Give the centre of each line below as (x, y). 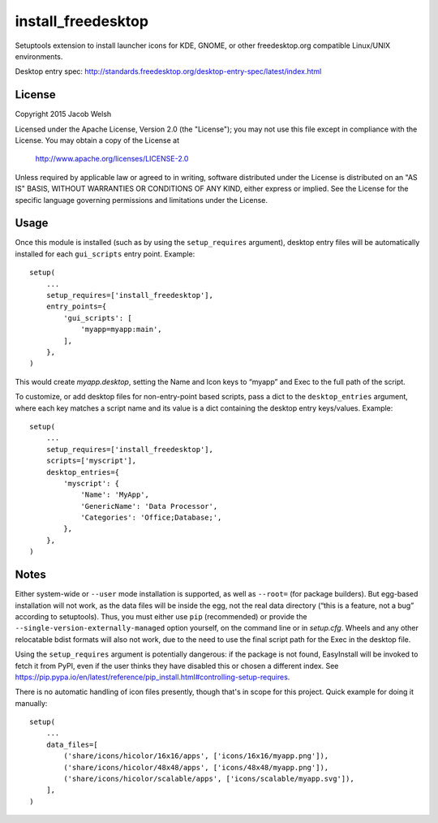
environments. (39, 56)
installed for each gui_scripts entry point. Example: (105, 254)
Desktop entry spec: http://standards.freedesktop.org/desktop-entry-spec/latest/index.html (168, 71)
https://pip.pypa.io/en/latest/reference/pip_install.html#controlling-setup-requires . (152, 677)
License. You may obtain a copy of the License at (97, 140)
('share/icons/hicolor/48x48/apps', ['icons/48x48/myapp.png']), (196, 767)
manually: (31, 703)
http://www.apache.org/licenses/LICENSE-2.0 (112, 159)
